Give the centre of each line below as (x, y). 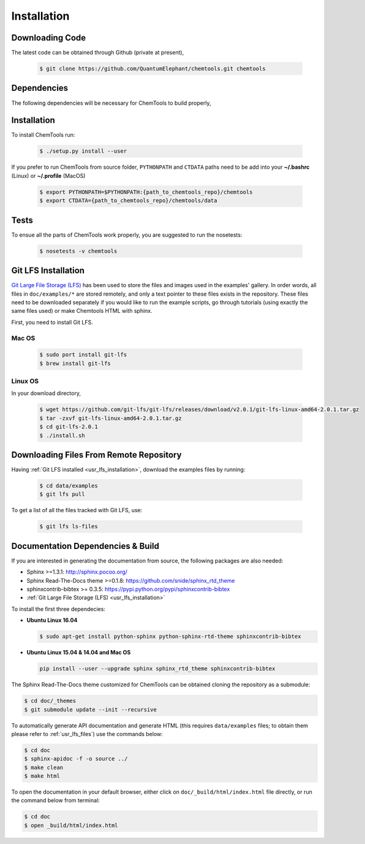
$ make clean (44, 767)
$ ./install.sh (62, 435)
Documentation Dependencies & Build (85, 546)
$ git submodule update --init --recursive (91, 709)
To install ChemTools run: (43, 135)
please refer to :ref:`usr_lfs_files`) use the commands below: (87, 734)
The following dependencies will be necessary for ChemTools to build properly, (111, 103)
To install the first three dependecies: (58, 609)
